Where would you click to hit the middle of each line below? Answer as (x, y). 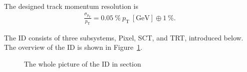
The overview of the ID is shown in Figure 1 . (73, 47)
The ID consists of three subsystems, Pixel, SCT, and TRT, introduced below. (124, 37)
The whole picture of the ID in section (83, 63)
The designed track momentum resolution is (71, 6)
